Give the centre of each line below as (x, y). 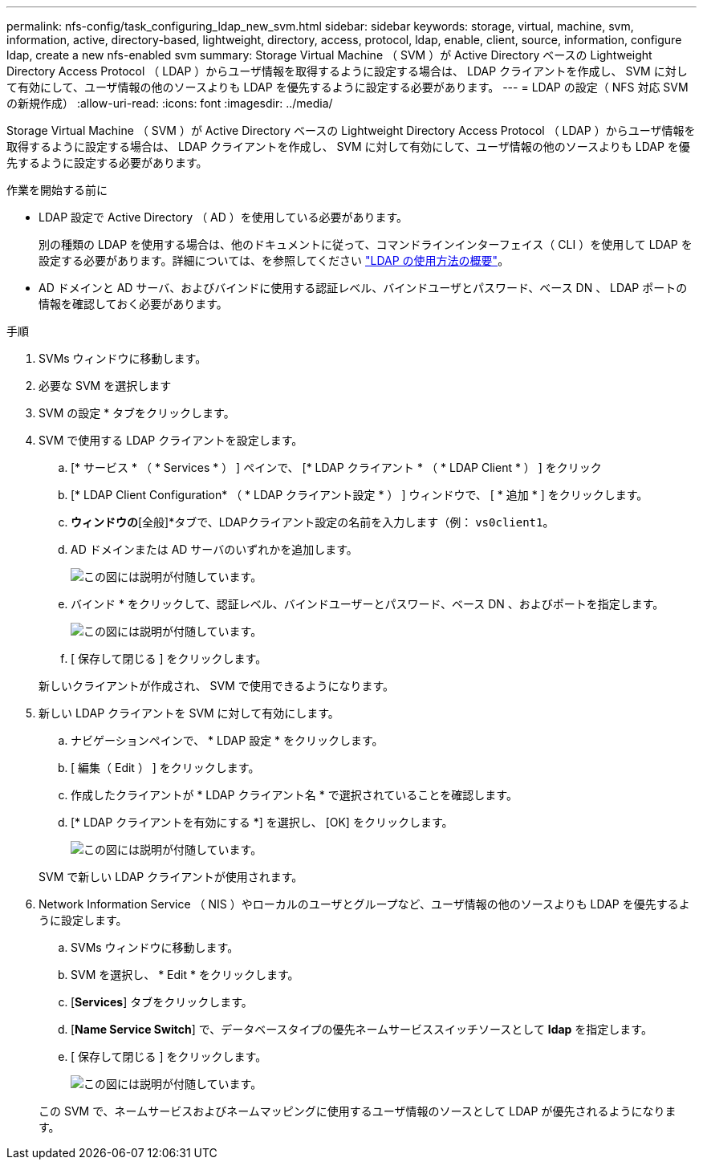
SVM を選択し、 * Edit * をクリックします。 (185, 975)
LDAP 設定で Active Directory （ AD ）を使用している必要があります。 (223, 217)
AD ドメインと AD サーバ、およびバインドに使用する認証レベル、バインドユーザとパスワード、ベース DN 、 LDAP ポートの (363, 288)
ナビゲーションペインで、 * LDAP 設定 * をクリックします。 (227, 740)
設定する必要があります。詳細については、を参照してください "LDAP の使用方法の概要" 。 (274, 260)
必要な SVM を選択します (105, 386)
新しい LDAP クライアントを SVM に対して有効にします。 (189, 713)
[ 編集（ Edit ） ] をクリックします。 (165, 768)
